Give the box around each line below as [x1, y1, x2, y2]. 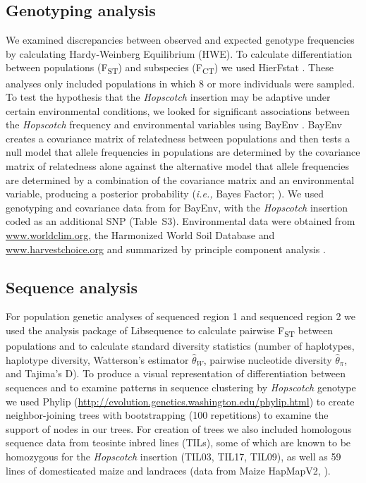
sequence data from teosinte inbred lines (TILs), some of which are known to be [6, 435, 351, 450]
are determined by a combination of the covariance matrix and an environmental [6, 172, 355, 187]
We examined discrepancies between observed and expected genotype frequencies [6, 32, 355, 47]
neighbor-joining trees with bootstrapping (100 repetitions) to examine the [6, 408, 329, 422]
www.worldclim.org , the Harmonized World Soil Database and [6, 228, 275, 243]
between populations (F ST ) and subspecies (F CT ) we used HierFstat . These [6, 60, 334, 77]
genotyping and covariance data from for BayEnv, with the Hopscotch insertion [6, 200, 348, 214]
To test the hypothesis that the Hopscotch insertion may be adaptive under [6, 90, 331, 104]
